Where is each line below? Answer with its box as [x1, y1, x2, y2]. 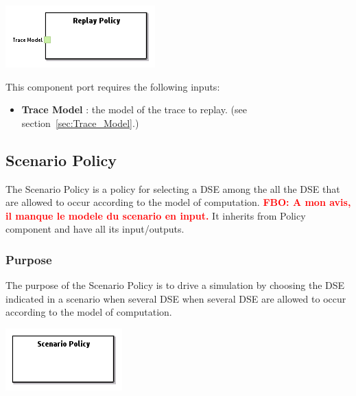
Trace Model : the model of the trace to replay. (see [21, 102, 247, 117]
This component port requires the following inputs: [5, 79, 220, 93]
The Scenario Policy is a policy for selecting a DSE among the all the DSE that [5, 181, 340, 196]
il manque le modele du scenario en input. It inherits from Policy [5, 208, 306, 222]
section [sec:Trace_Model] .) [21, 115, 139, 130]
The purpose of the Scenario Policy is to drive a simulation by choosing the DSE [5, 278, 345, 292]
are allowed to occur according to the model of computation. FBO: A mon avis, [5, 195, 351, 209]
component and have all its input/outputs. [5, 222, 185, 236]
